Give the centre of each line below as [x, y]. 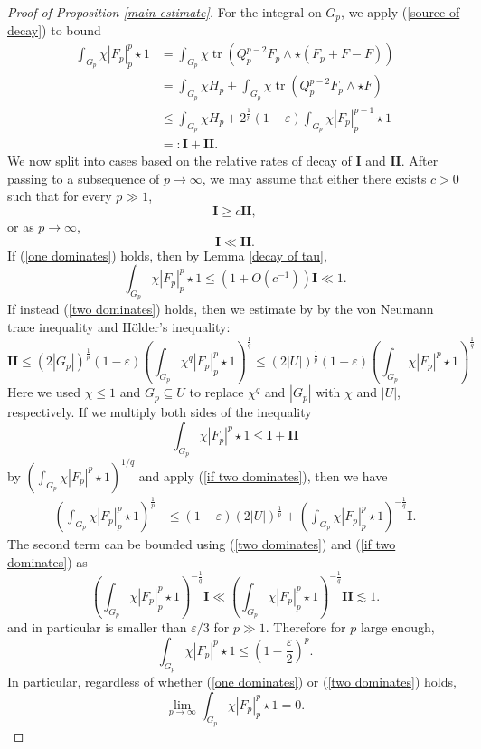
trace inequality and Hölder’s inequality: [119, 327]
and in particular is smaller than [97, 627]
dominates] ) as [47, 561]
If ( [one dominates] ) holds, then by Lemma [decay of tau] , [167, 255]
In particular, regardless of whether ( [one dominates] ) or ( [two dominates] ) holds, [232, 681]
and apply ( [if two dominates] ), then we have [263, 475]
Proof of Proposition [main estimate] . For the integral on [165, 12]
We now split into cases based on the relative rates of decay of [179, 161]
